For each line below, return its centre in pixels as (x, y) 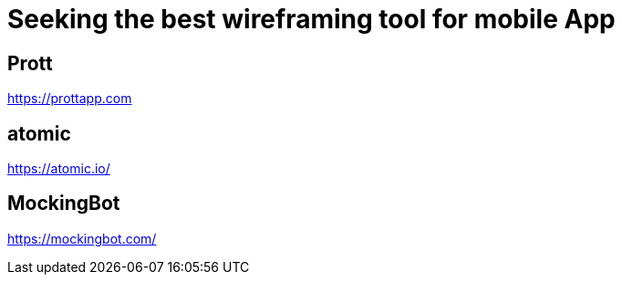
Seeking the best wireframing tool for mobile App (311, 19)
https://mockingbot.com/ (82, 238)
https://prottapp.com (70, 99)
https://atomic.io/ (59, 169)
